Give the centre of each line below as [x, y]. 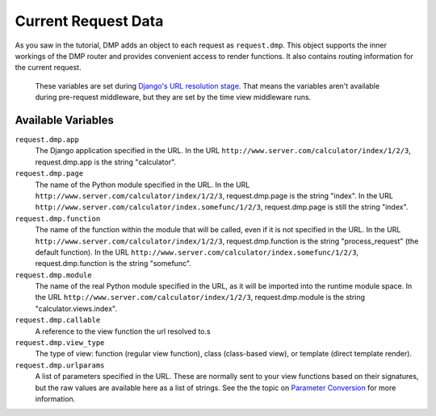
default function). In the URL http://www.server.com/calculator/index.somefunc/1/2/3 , [197, 252]
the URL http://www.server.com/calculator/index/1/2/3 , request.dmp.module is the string [200, 297]
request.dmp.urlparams [60, 365]
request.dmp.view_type [60, 343]
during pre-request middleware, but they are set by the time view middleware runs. [173, 98]
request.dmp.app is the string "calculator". [106, 162]
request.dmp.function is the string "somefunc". [113, 264]
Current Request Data [89, 21]
